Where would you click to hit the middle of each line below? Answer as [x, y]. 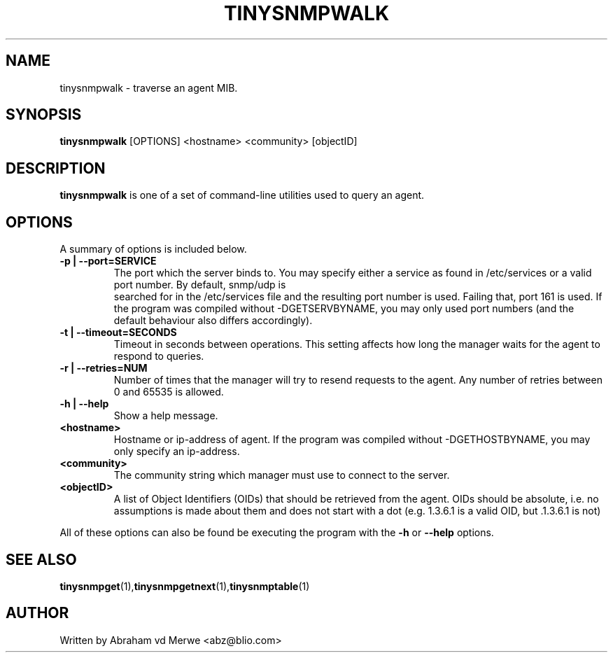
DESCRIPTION [56, 168]
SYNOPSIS [44, 115]
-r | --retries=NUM [104, 368]
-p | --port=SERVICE [108, 261]
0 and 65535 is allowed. [169, 392]
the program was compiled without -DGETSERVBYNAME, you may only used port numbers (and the [344, 309]
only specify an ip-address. [177, 451]
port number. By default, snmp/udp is [200, 285]
